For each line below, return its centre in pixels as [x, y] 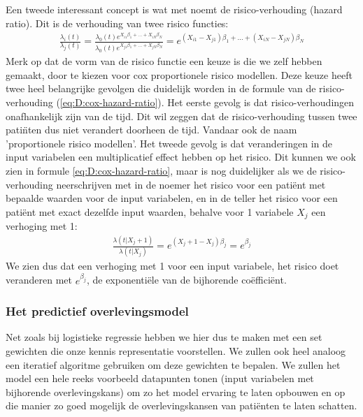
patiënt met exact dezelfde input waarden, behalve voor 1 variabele [150, 211]
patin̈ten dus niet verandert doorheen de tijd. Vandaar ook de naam [151, 130]
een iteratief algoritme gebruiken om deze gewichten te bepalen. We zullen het [173, 364]
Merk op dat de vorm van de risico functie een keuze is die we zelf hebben [164, 61]
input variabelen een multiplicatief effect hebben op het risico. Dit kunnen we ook [181, 157]
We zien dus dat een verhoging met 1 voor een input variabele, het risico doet [172, 266]
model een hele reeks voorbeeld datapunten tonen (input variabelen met [160, 378]
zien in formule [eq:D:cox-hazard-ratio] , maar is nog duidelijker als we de [161, 170]
